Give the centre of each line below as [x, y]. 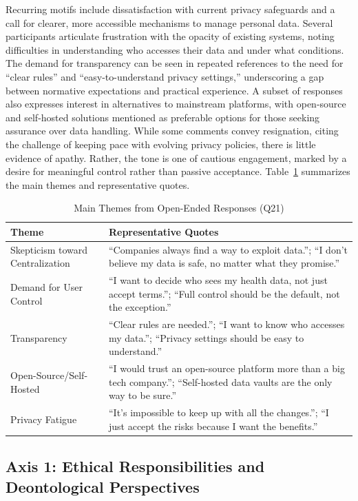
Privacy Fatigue [44, 419]
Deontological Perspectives [103, 486]
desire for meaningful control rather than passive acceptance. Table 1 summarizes [178, 171]
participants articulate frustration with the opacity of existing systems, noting [170, 36]
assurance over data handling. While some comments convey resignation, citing [172, 131]
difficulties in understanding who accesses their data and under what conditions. [175, 49]
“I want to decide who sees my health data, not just [218, 280]
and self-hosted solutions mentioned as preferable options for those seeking [163, 117]
